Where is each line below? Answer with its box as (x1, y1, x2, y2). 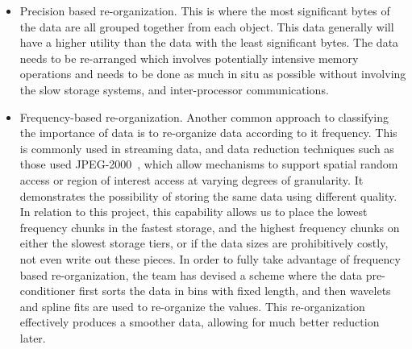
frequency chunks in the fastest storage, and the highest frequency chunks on (19, 218, 400, 235)
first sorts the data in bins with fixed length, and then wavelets (78, 282, 391, 299)
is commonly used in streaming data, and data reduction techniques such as (19, 139, 394, 156)
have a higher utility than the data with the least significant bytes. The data (19, 34, 399, 51)
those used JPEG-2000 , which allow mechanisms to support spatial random (19, 156, 398, 172)
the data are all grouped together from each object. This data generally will (19, 18, 394, 35)
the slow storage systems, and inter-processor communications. (19, 81, 329, 98)
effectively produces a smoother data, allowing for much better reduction (19, 314, 380, 330)
